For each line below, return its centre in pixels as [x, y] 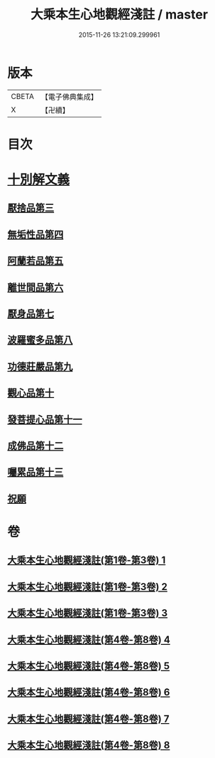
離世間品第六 [35, 287]
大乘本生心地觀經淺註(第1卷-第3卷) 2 [88, 587]
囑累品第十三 [35, 472]
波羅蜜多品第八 [40, 340]
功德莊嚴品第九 [40, 366]
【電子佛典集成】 [69, 97]
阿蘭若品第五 [35, 261]
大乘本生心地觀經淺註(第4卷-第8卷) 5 [89, 666]
